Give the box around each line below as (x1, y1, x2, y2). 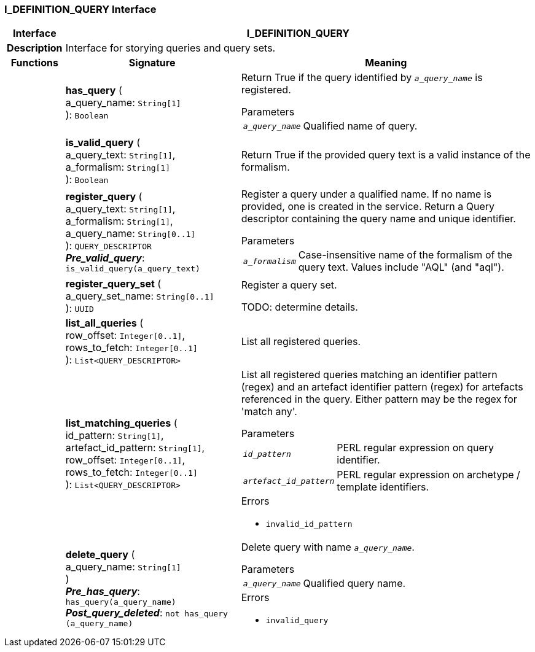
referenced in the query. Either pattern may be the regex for (241, 393, 517, 406)
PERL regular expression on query (337, 441, 494, 454)
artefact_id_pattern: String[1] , (65, 441, 205, 454)
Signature (128, 56, 176, 69)
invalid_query (265, 616, 329, 626)
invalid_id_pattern (265, 519, 353, 529)
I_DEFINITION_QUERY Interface (4, 3, 157, 15)
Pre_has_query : (65, 584, 140, 597)
